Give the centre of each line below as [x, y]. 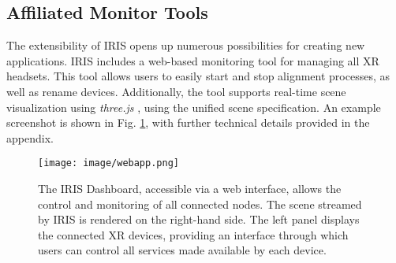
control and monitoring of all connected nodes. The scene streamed [200, 204]
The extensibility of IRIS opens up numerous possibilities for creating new [186, 45]
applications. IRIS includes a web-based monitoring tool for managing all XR [193, 60]
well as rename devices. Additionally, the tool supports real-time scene [176, 91]
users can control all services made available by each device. [182, 250]
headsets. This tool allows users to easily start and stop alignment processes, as [198, 76]
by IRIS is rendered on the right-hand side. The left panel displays [199, 219]
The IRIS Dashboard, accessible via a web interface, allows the [190, 189]
